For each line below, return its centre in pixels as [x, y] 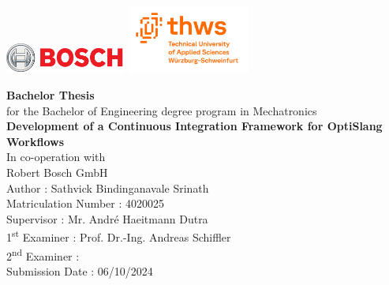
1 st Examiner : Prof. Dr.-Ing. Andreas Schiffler [119, 236]
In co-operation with [56, 157]
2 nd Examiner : [43, 254]
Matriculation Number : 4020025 [85, 203]
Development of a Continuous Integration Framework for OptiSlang [194, 126]
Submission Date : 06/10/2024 [80, 270]
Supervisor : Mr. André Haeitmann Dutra [107, 218]
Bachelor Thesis [50, 95]
